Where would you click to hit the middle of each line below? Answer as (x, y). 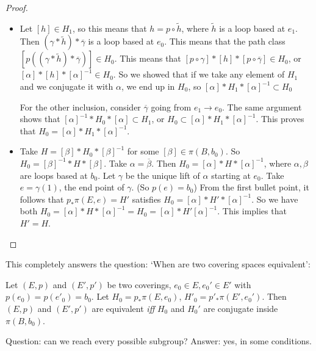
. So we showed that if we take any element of (199, 74)
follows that (42, 199)
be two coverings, (139, 284)
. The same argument (262, 107)
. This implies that (252, 211)
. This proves (280, 119)
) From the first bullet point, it (251, 187)
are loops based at (54, 175)
